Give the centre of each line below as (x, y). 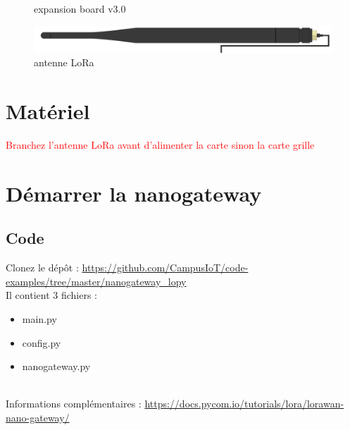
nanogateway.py (56, 366)
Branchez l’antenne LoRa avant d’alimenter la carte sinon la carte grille (160, 145)
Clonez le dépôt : (42, 268)
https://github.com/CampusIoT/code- (165, 268)
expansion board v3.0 (80, 8)
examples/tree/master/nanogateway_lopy (96, 281)
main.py (39, 318)
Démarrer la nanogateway (134, 193)
